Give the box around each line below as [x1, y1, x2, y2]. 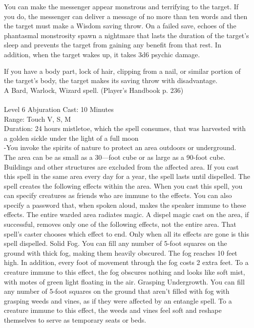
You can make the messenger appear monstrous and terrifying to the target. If [4, 1, 239, 11]
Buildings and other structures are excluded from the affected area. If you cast [4, 161, 239, 172]
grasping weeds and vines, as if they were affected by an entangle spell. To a [4, 295, 232, 306]
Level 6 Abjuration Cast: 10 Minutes [4, 104, 114, 114]
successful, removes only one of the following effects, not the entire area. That [4, 219, 236, 229]
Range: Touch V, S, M [4, 113, 71, 124]
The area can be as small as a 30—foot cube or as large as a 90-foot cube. [4, 152, 226, 162]
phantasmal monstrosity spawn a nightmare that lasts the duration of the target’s [4, 30, 249, 40]
